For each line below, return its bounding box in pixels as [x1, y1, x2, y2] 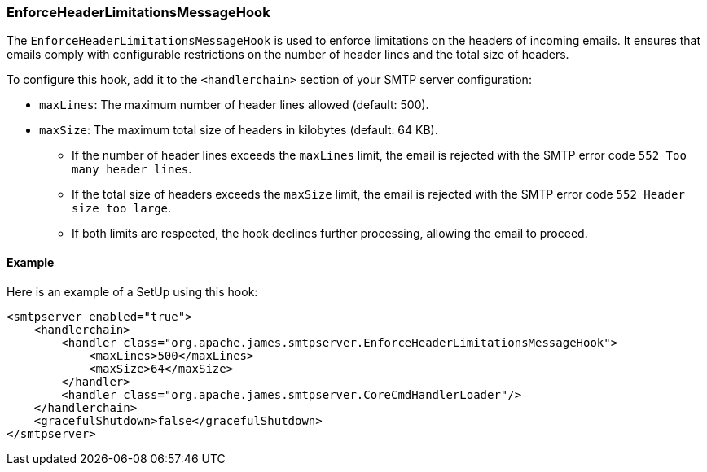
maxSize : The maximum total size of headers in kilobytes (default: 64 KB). [39, 123, 438, 138]
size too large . [72, 201, 172, 216]
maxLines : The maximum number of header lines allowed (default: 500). [39, 98, 429, 112]
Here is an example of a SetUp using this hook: [7, 284, 258, 299]
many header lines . [72, 162, 192, 177]
